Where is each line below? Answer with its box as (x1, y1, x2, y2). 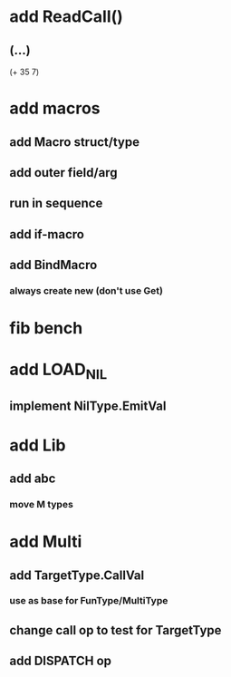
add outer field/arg (9, 165, 118, 180)
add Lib (9, 435, 66, 455)
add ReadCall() (9, 6, 124, 27)
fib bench (9, 318, 83, 339)
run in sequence (9, 196, 103, 211)
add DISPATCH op (9, 653, 111, 669)
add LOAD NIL (9, 360, 108, 383)
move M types (9, 498, 74, 510)
